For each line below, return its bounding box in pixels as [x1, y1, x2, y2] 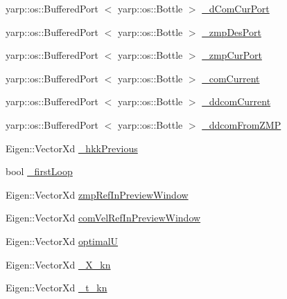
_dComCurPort [202, 1, 270, 15]
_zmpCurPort [202, 48, 262, 62]
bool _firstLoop [6, 164, 73, 179]
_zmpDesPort [202, 24, 261, 39]
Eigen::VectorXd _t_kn [6, 280, 107, 295]
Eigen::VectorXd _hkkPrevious [6, 141, 138, 155]
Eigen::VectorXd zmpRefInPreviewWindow [6, 187, 189, 201]
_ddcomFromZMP [202, 117, 281, 132]
